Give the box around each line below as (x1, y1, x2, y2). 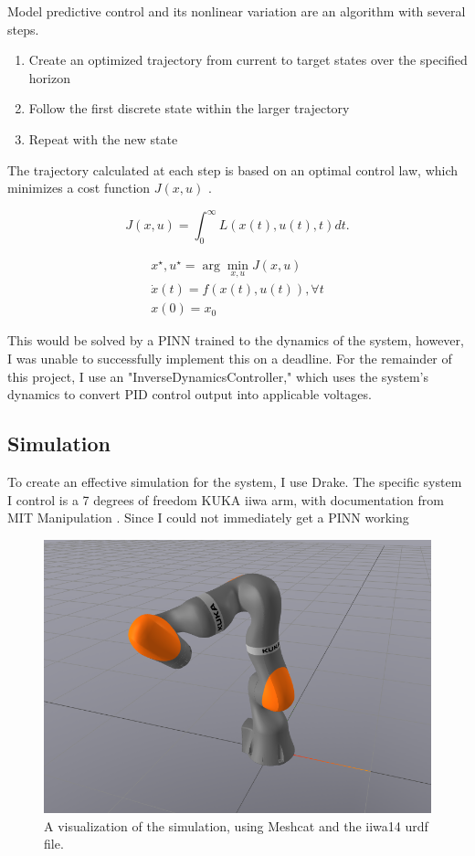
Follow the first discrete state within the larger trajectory (28, 99, 350, 118)
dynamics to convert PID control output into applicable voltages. (7, 385, 372, 404)
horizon (28, 68, 70, 87)
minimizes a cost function (7, 178, 151, 197)
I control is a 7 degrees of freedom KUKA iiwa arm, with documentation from (7, 490, 444, 509)
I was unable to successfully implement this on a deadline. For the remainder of (7, 348, 452, 367)
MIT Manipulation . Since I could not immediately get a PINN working (7, 508, 409, 527)
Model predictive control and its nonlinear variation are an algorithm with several (7, 2, 466, 20)
